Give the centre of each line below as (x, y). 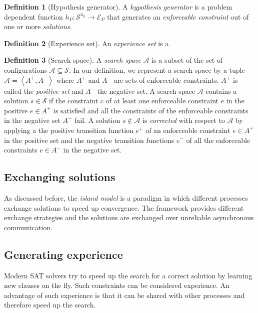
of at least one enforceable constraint (162, 101)
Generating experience (63, 254)
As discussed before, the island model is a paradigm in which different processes (126, 197)
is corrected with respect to (184, 120)
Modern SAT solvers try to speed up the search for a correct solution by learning (128, 275)
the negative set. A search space (146, 91)
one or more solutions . (38, 26)
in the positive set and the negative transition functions (89, 140)
